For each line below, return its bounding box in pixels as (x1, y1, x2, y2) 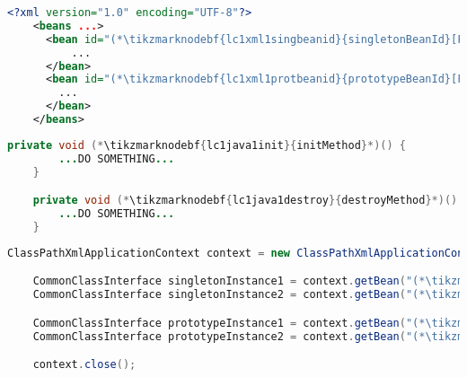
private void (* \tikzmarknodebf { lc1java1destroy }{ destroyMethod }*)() (32, 194, 458, 207)
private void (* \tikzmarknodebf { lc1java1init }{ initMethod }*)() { (7, 138, 406, 152)
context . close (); (32, 358, 137, 372)
